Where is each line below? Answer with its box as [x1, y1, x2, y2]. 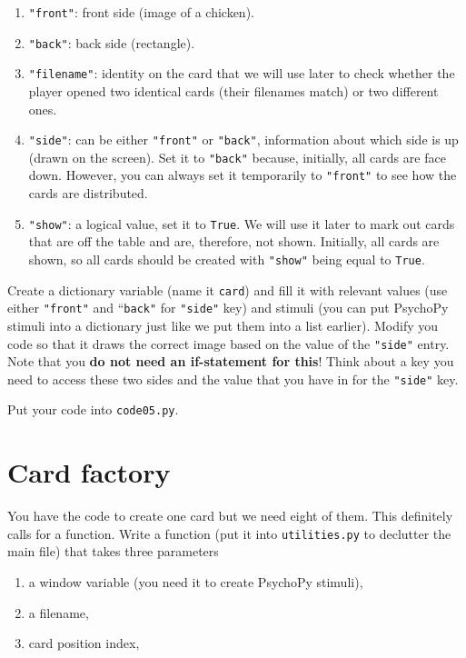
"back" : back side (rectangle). [28, 33, 195, 52]
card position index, [28, 633, 140, 653]
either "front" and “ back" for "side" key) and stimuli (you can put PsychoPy [7, 298, 449, 317]
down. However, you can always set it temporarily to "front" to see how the [28, 165, 457, 184]
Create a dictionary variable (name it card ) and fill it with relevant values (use [7, 280, 448, 299]
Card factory [7, 454, 171, 491]
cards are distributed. [28, 184, 148, 203]
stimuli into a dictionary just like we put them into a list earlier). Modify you [7, 315, 439, 334]
